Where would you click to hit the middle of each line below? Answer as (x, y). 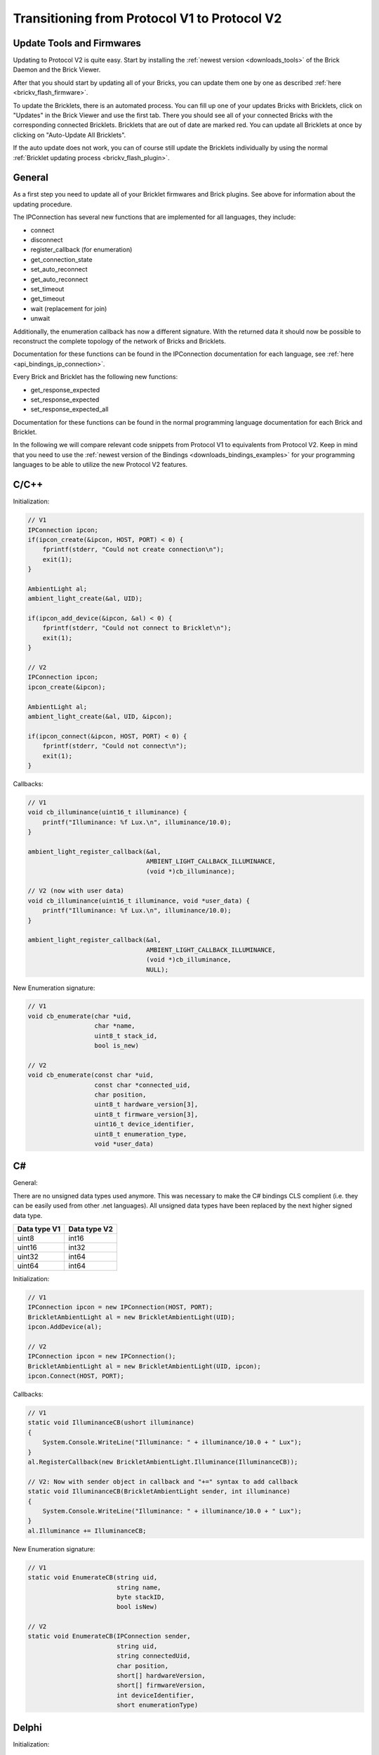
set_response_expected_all (69, 409)
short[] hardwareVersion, (161, 1676)
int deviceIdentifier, (155, 1695)
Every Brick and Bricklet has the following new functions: (95, 377)
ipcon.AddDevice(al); (65, 1327)
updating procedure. (43, 204)
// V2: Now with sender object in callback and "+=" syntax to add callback (163, 1482)
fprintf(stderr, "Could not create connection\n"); (133, 550)
